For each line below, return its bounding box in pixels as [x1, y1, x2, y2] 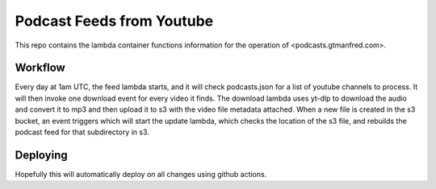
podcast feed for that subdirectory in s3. [15, 127, 149, 137]
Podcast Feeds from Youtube [15, 12, 214, 30]
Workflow [15, 61, 66, 75]
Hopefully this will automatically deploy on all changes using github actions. [15, 169, 267, 179]
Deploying [15, 148, 68, 162]
